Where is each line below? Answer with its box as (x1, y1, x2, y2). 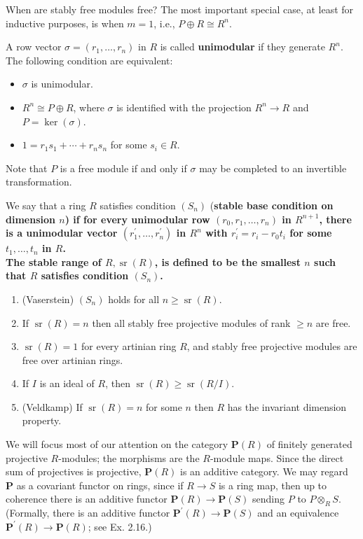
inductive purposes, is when (6, 15, 124, 30)
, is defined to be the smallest (154, 254, 301, 269)
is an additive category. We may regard (180, 464, 348, 479)
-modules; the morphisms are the (58, 450, 200, 465)
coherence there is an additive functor (6, 491, 167, 506)
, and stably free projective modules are (186, 339, 357, 353)
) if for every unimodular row (64, 211, 210, 226)
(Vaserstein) (22, 291, 74, 306)
